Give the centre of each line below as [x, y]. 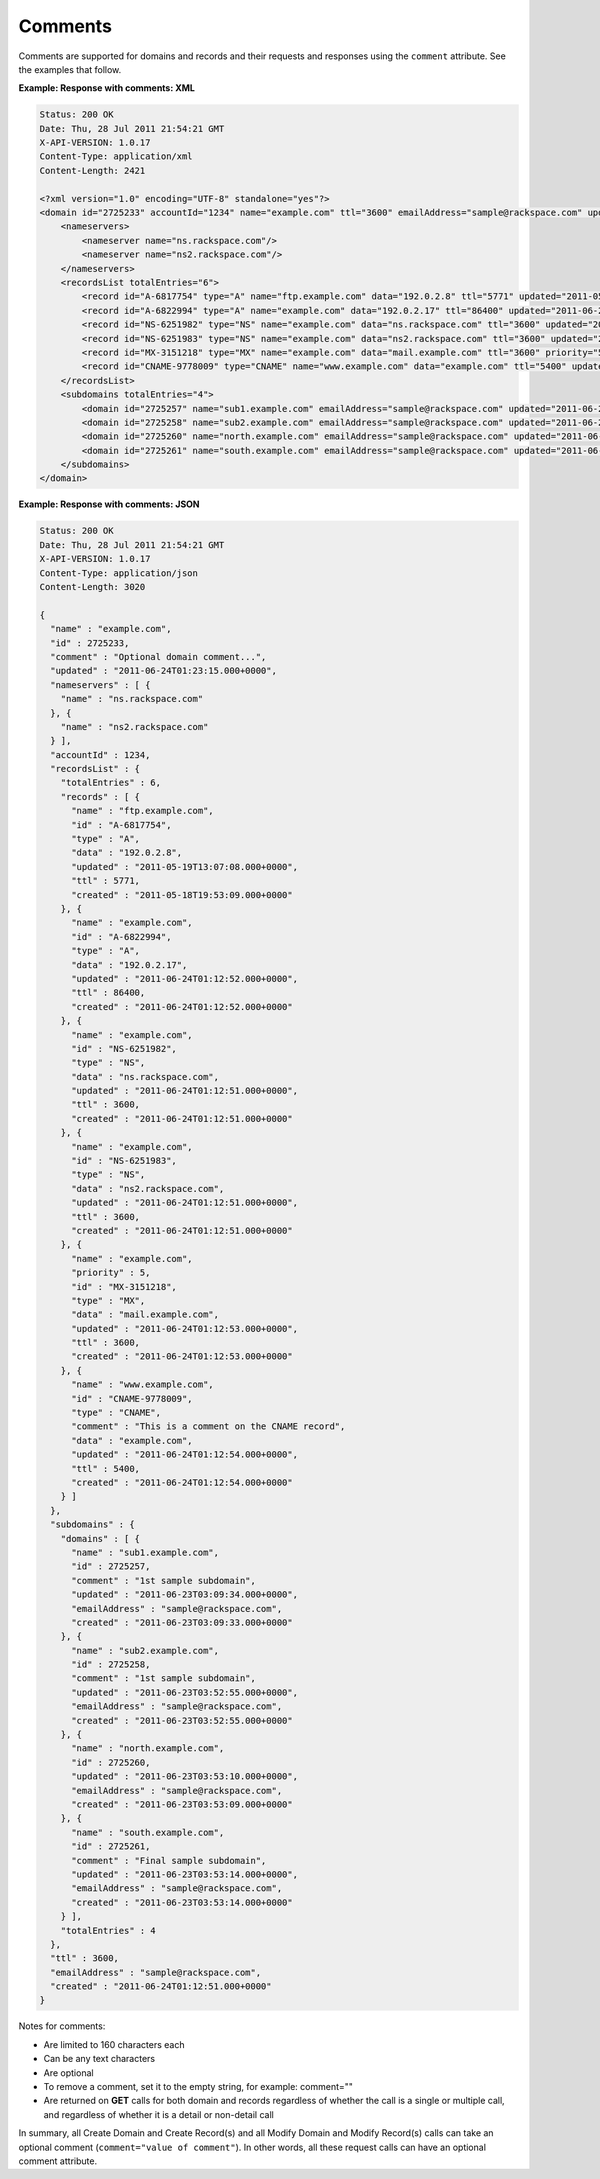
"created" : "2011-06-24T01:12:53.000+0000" [182, 1356]
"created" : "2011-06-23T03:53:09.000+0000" [182, 1804]
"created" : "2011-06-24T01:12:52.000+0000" [182, 1006]
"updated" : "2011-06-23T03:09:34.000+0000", [185, 1594]
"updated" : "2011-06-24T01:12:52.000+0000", [185, 978]
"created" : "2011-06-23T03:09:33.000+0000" [182, 1622]
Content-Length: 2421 [92, 170]
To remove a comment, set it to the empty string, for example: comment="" [198, 2086]
